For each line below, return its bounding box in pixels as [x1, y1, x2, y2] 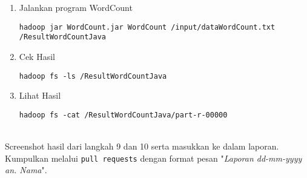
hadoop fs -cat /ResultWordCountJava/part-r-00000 [19, 110, 228, 119]
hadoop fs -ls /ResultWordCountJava [19, 71, 167, 81]
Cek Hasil [19, 50, 55, 62]
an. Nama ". [5, 163, 47, 176]
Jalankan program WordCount [19, 1, 133, 13]
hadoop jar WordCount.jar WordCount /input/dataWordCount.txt [19, 22, 276, 31]
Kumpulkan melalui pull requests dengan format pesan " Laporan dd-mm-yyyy [5, 151, 302, 164]
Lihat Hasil [19, 89, 61, 102]
